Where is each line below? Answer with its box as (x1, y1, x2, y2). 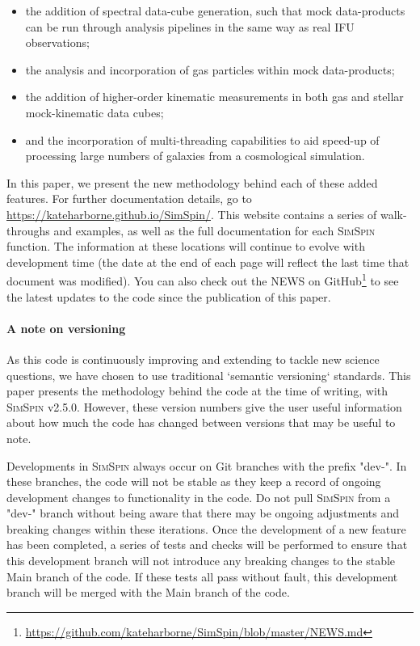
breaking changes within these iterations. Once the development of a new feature (6, 520, 406, 537)
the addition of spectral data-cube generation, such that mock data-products (25, 2, 405, 19)
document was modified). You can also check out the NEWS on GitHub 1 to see (6, 270, 399, 289)
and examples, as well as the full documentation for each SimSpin (53, 222, 376, 239)
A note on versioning (6, 319, 126, 336)
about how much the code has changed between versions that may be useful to (6, 414, 396, 431)
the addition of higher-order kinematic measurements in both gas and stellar (25, 88, 404, 105)
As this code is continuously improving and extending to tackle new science (6, 350, 380, 367)
